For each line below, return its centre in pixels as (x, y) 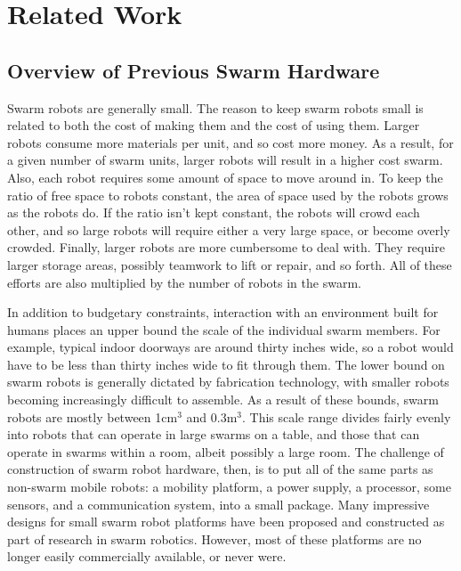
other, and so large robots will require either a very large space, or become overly (229, 229)
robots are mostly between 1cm (93, 416)
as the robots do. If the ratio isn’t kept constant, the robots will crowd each (214, 212)
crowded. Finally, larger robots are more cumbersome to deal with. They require (226, 247)
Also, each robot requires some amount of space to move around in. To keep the (225, 177)
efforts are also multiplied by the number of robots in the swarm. (184, 282)
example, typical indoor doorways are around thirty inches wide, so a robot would (230, 347)
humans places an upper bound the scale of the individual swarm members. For (224, 329)
